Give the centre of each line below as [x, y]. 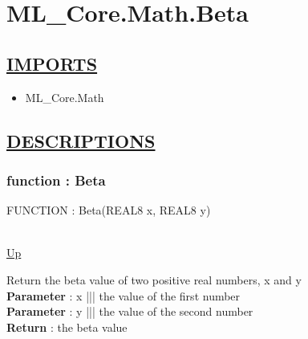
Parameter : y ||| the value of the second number [130, 311]
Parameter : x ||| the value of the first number [124, 295]
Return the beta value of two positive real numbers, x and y [154, 279]
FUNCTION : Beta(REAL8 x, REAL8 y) [109, 210]
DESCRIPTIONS [81, 140]
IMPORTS [52, 63]
